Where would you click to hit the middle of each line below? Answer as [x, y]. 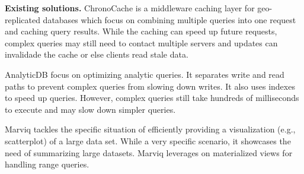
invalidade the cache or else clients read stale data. [97, 54]
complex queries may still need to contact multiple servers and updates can [141, 42]
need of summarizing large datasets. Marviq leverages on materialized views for [149, 152]
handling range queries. [47, 164]
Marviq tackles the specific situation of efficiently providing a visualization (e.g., [150, 129]
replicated [23, 19]
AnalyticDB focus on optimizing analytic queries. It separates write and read [145, 74]
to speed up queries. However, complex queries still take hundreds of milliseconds [152, 98]
